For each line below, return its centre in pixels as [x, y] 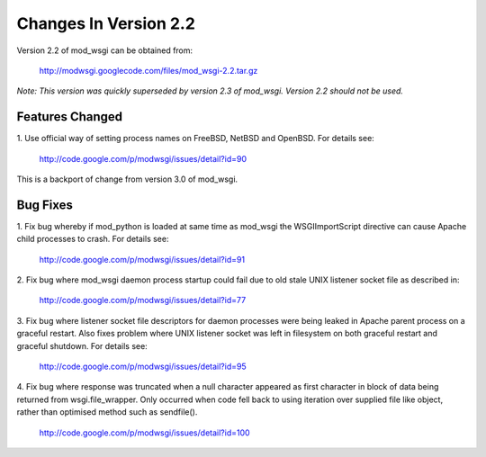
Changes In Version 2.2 [106, 23]
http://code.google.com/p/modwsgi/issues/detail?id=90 [143, 158]
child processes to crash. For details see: [93, 239]
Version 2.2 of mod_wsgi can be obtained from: [105, 50]
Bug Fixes [45, 205]
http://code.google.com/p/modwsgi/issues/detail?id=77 [143, 300]
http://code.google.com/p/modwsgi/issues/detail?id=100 [145, 433]
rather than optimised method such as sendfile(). [107, 412]
